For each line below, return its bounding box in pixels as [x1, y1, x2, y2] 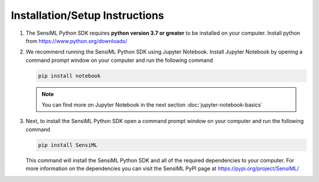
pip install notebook [38, 72, 101, 79]
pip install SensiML [38, 141, 97, 148]
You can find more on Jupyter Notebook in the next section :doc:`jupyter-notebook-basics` [41, 101, 263, 108]
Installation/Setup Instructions [11, 9, 165, 22]
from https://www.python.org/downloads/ [25, 37, 127, 44]
